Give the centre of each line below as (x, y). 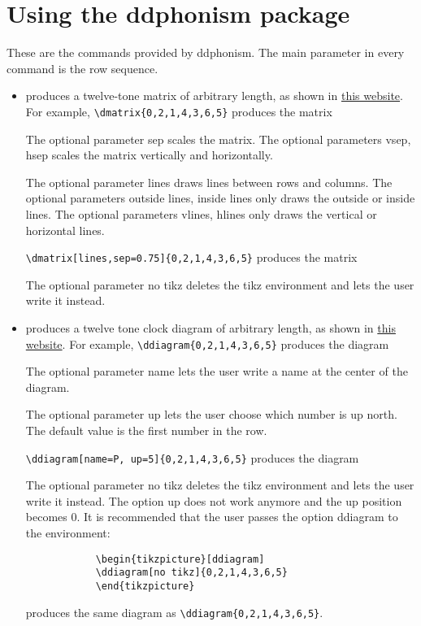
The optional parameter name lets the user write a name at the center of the (217, 371)
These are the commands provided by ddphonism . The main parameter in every (206, 52)
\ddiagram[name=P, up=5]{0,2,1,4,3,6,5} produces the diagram (192, 457)
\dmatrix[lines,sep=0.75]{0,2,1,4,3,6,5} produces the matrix (191, 257)
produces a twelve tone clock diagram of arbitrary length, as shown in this (210, 327)
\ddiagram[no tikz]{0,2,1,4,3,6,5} (191, 573)
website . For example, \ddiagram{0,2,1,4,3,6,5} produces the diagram (207, 343)
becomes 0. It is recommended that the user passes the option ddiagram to (212, 517)
